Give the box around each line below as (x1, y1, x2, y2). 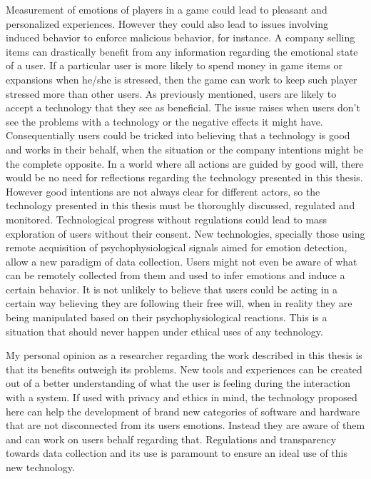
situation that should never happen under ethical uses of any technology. (6, 323, 323, 338)
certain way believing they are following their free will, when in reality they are (6, 296, 352, 311)
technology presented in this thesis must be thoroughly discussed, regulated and (6, 198, 355, 213)
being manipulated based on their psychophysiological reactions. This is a (6, 310, 327, 325)
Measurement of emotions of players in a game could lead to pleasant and (6, 2, 327, 16)
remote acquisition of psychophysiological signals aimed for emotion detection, (6, 240, 347, 255)
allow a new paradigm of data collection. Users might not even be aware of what (6, 253, 357, 268)
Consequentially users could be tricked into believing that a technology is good (6, 128, 350, 143)
